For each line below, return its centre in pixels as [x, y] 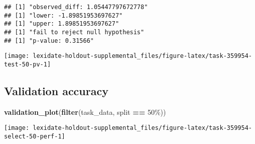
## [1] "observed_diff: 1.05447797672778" [76, 7]
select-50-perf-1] [35, 137]
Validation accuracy [56, 90]
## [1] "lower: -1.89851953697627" [63, 15]
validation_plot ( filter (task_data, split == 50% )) [85, 112]
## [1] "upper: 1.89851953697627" [62, 24]
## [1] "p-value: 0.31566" [49, 41]
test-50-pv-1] [28, 64]
